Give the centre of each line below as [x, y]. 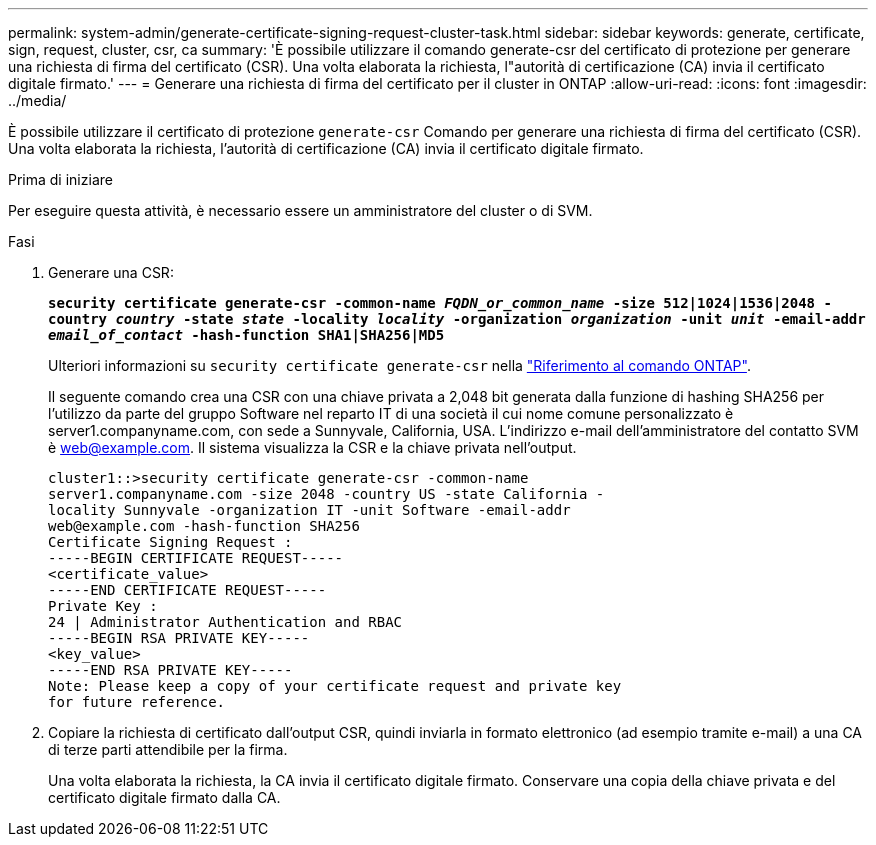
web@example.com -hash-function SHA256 [204, 526]
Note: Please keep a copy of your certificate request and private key [335, 686]
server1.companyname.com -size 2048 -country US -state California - [326, 494]
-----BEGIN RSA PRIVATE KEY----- [179, 638]
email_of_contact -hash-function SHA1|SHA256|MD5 [246, 335]
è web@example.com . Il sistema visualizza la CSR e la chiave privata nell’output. [312, 447]
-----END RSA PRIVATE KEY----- [170, 670]
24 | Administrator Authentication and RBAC [225, 622]
